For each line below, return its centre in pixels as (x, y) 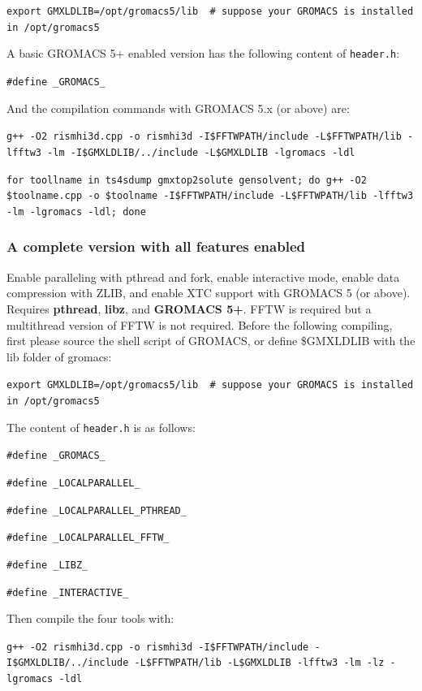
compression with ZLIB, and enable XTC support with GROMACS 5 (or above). (209, 293)
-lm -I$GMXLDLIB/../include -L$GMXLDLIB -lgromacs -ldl (201, 152)
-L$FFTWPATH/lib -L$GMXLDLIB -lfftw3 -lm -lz (259, 663)
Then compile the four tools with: (90, 618)
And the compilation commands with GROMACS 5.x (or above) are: (178, 108)
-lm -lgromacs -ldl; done (76, 212)
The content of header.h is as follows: (101, 427)
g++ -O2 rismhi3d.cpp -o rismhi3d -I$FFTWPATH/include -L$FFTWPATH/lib (204, 137)
